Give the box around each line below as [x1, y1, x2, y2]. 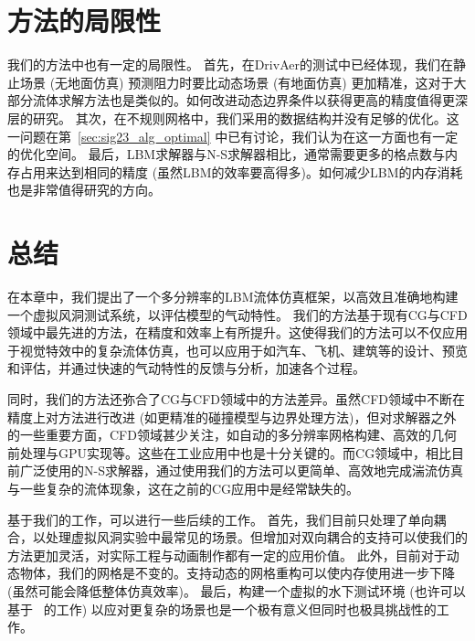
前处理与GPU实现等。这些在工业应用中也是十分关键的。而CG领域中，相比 [7, 443, 452, 462]
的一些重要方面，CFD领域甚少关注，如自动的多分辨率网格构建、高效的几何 [7, 425, 457, 444]
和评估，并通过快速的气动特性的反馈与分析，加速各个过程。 [7, 358, 365, 378]
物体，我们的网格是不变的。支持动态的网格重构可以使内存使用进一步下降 [19, 563, 455, 582]
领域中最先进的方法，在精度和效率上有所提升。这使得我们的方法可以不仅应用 [7, 323, 468, 342]
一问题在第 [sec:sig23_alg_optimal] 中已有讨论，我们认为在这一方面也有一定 [7, 126, 459, 145]
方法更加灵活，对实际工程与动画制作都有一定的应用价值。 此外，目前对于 [7, 545, 447, 564]
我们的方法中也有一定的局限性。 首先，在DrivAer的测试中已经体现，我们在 [7, 55, 453, 74]
